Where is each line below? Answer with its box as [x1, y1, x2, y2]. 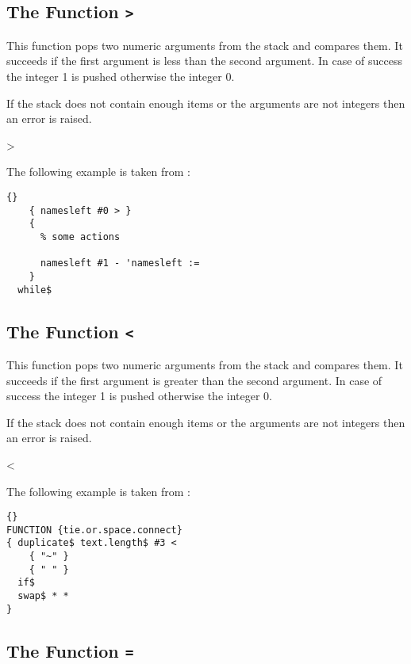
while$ [17, 284, 52, 296]
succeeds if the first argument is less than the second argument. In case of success [6, 52, 403, 69]
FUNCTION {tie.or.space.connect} [6, 524, 182, 536]
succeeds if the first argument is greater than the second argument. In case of [6, 372, 382, 388]
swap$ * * [17, 590, 69, 602]
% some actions [40, 231, 121, 242]
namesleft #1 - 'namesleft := [40, 258, 200, 269]
